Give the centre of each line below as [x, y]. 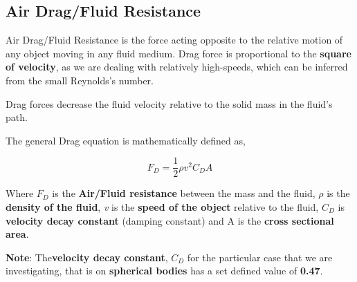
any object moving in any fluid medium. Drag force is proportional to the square [178, 53]
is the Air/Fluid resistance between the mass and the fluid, [184, 193]
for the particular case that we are [260, 257]
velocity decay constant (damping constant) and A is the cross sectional [170, 220]
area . [17, 234]
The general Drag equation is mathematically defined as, [126, 140]
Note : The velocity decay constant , [87, 257]
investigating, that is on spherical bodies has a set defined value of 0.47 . [164, 271]
